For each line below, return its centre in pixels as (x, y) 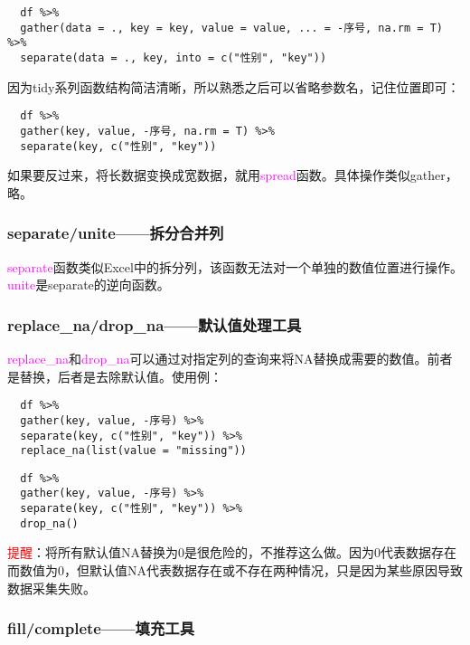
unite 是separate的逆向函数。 (89, 285)
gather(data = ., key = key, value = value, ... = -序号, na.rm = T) (231, 28)
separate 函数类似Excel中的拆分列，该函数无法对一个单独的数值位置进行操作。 (235, 266)
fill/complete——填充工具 (101, 628)
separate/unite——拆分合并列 (116, 233)
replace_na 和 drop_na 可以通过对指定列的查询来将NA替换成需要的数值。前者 (230, 358)
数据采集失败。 (52, 588)
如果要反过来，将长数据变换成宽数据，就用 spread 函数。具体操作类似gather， (233, 175)
